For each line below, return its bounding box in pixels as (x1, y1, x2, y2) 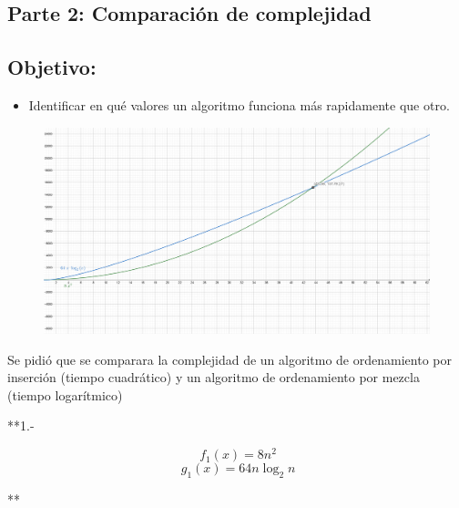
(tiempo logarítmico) (7, 385, 123, 404)
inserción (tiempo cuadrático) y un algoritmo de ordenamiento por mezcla (7, 368, 420, 387)
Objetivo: (7, 53, 97, 81)
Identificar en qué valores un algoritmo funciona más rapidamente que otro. (28, 95, 450, 114)
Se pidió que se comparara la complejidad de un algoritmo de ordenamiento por (7, 349, 452, 368)
